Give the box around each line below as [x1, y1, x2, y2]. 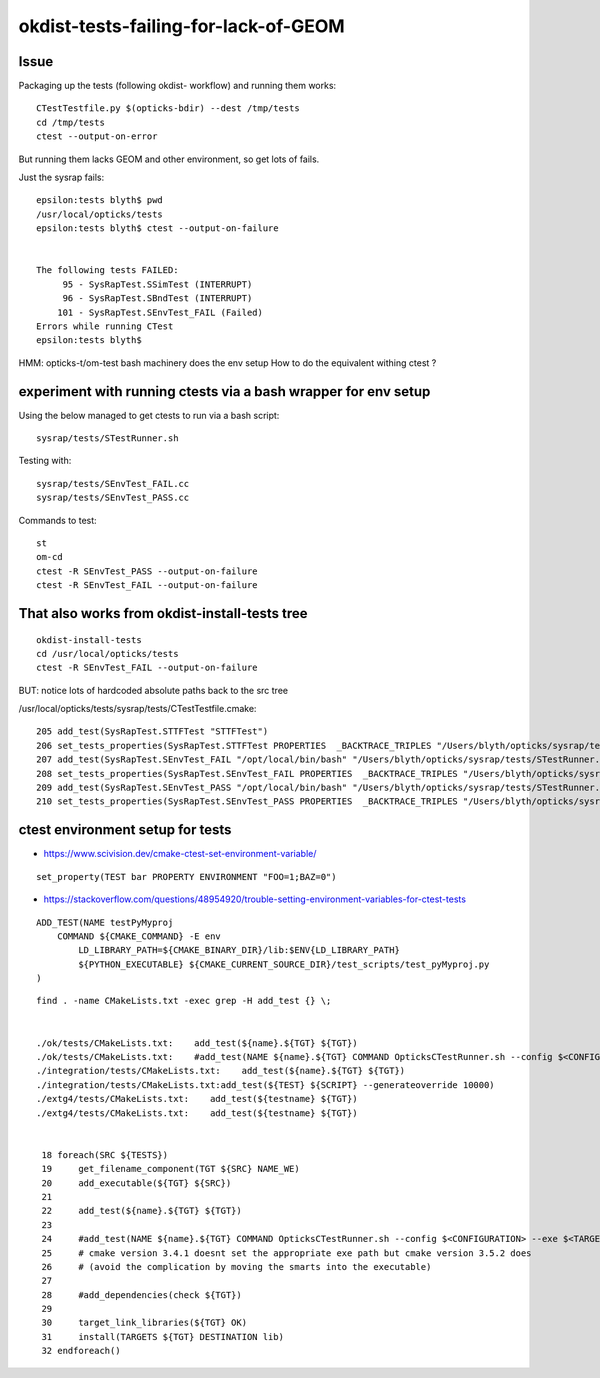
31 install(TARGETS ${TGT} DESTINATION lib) [41, 1331, 285, 1342]
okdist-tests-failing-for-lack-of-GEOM [18, 15, 345, 37]
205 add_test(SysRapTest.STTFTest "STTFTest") [36, 726, 269, 737]
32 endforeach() [41, 1345, 121, 1357]
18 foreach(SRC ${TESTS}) [41, 1149, 169, 1160]
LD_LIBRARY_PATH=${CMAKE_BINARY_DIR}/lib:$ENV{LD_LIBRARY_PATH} [78, 945, 400, 956]
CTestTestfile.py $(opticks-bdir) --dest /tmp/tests [36, 103, 300, 114]
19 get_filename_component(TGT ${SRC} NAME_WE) [41, 1163, 300, 1175]
